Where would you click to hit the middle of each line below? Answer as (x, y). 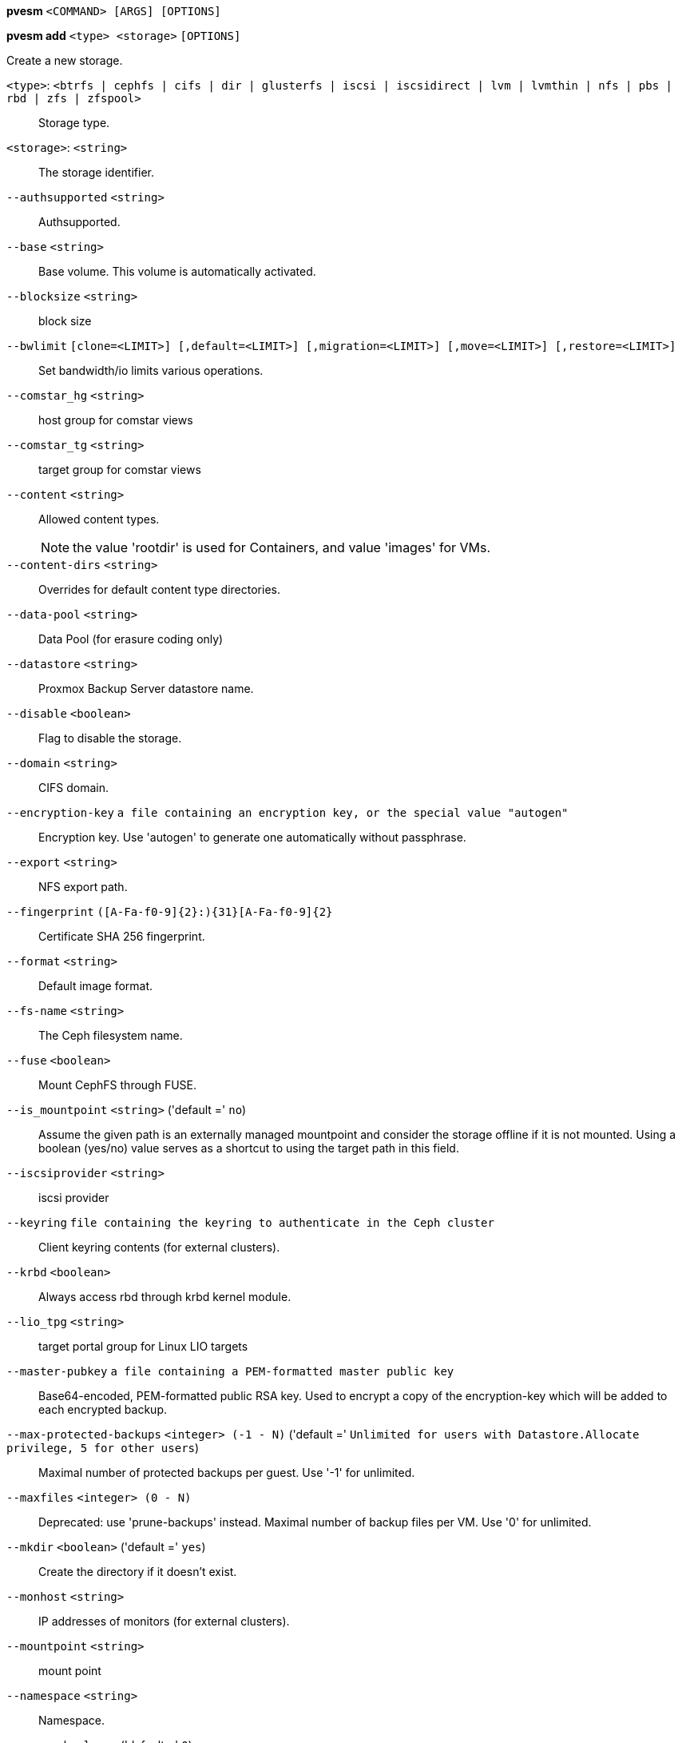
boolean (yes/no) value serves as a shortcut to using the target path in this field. (249, 1148)
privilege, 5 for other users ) (103, 1448)
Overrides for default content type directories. (159, 589)
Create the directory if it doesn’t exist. (138, 1572)
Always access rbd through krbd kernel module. (165, 1297)
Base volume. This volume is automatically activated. (177, 271)
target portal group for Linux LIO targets (143, 1346)
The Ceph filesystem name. (111, 1035)
